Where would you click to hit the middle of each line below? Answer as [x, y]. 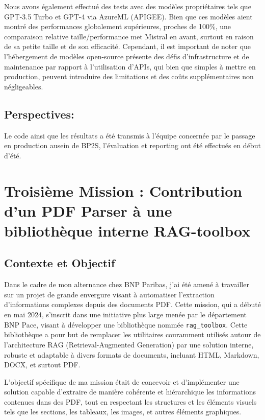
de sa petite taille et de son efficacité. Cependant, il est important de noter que [128, 46]
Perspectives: [39, 114]
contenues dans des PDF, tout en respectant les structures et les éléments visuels [130, 401]
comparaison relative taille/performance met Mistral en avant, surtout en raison [129, 36]
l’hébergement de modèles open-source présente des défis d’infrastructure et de [127, 56]
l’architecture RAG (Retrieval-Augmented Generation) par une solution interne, [129, 344]
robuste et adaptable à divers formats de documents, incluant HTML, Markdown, [132, 354]
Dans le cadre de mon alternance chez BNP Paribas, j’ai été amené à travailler [127, 284]
